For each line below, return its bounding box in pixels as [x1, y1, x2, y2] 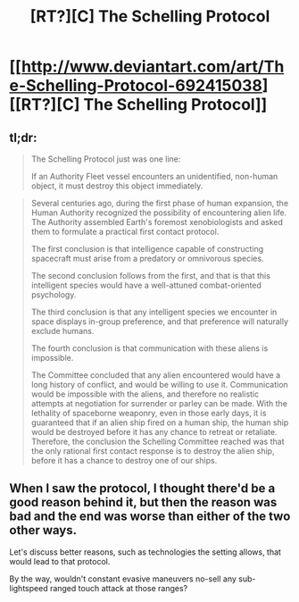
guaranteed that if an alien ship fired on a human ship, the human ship [30, 417, 289, 428]
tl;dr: [9, 130, 37, 145]
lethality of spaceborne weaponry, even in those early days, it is [30, 408, 267, 418]
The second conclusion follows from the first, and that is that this [30, 271, 270, 280]
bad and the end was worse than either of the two [9, 509, 291, 524]
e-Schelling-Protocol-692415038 [9, 76, 263, 96]
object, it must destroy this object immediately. [30, 180, 203, 191]
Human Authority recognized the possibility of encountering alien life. [30, 207, 287, 218]
